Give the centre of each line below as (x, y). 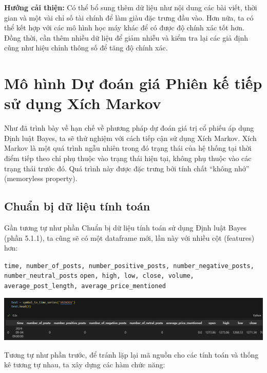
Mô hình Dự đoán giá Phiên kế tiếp (133, 83)
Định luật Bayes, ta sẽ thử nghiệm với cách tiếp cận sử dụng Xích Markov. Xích (130, 138)
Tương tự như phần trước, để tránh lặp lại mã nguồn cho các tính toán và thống (131, 354)
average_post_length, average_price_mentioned (85, 286)
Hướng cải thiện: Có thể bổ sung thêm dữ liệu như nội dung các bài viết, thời (131, 7)
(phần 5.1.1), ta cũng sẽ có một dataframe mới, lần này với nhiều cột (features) (129, 237)
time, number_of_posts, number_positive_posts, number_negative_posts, (129, 266)
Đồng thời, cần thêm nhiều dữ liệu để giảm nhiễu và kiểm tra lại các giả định (126, 37)
